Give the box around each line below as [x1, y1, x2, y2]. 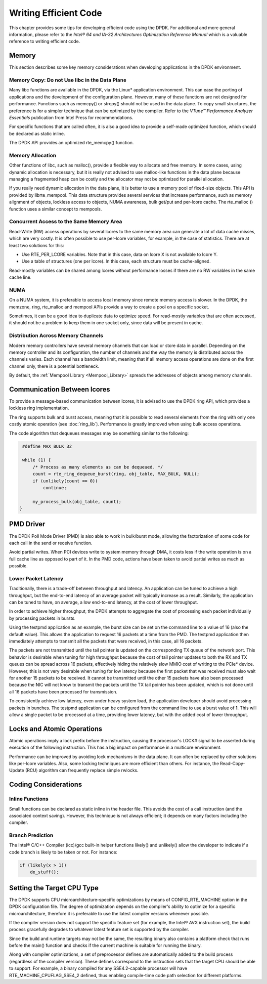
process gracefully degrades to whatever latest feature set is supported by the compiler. [9, 927, 190, 933]
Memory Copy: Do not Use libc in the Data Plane [9, 77, 127, 84]
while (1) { [22, 457, 51, 463]
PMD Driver [9, 520, 45, 528]
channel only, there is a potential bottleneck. [9, 363, 100, 369]
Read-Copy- [220, 760, 245, 766]
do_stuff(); [30, 869, 59, 875]
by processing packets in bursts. [9, 615, 76, 621]
